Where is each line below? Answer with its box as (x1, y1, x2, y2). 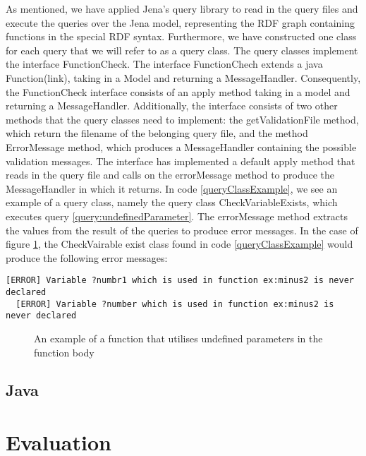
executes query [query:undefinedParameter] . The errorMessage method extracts (6, 208, 348, 223)
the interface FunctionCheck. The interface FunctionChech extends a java (6, 56, 323, 71)
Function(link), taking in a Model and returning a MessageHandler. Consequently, (6, 70, 361, 85)
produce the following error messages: (6, 250, 168, 265)
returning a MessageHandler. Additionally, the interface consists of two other (6, 98, 338, 113)
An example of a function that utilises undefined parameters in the (34, 330, 323, 345)
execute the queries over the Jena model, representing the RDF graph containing (6, 15, 355, 30)
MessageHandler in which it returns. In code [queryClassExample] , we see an (6, 181, 338, 196)
